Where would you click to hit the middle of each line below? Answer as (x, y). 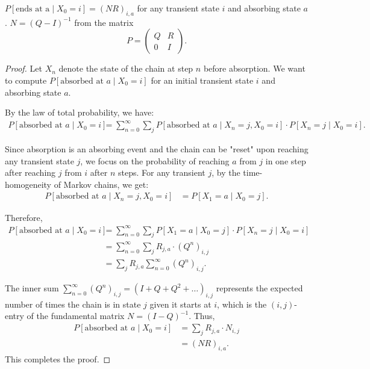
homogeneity (28, 184)
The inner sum (32, 288)
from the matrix (104, 22)
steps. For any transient (161, 172)
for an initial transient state (202, 80)
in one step (286, 160)
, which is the (242, 304)
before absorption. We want (254, 68)
